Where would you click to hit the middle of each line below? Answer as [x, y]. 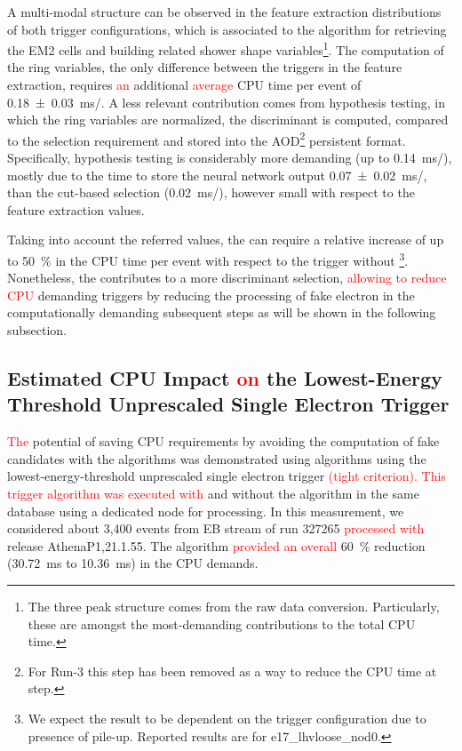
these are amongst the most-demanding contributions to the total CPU [222, 623]
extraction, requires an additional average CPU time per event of [184, 85]
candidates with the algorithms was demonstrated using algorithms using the [217, 458]
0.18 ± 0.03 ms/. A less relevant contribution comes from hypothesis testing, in [226, 102]
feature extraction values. [76, 209]
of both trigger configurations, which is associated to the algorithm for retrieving [227, 29]
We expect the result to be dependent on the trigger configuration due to [227, 718]
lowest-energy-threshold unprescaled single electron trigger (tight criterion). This [227, 476]
